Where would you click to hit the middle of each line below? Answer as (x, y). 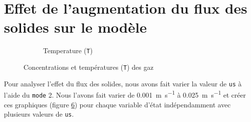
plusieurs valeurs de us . (39, 114)
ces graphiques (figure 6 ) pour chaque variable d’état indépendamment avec (117, 104)
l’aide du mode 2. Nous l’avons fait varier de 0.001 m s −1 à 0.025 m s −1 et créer (125, 94)
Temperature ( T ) (68, 51)
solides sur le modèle (75, 27)
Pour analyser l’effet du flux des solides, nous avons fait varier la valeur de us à (123, 83)
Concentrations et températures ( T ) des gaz (89, 67)
